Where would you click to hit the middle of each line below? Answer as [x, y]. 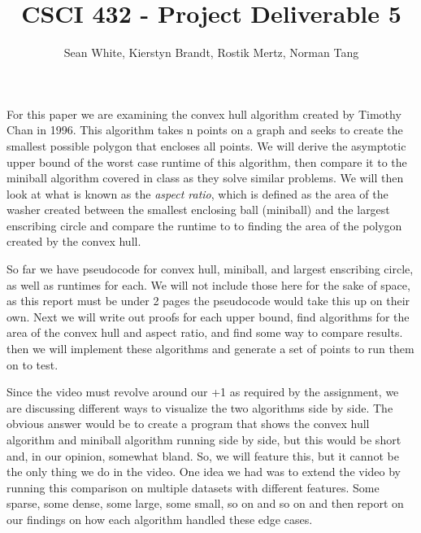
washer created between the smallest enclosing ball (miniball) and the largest [198, 210]
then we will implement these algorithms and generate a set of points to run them [210, 349]
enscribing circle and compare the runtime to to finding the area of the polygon [204, 225]
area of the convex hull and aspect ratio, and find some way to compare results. [205, 332]
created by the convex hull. [74, 241]
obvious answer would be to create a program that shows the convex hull [188, 424]
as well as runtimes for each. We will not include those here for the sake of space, [208, 284]
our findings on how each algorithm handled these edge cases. [160, 519]
